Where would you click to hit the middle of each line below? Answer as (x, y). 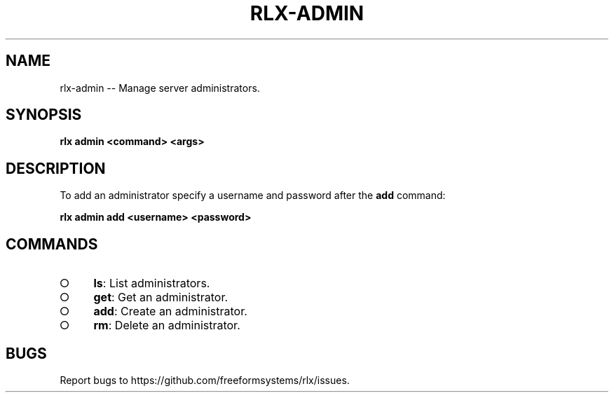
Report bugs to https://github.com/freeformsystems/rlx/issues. (205, 380)
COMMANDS (52, 244)
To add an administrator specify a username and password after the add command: (253, 195)
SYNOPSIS (44, 115)
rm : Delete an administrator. (167, 325)
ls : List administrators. (152, 283)
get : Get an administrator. (161, 297)
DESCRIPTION (56, 168)
